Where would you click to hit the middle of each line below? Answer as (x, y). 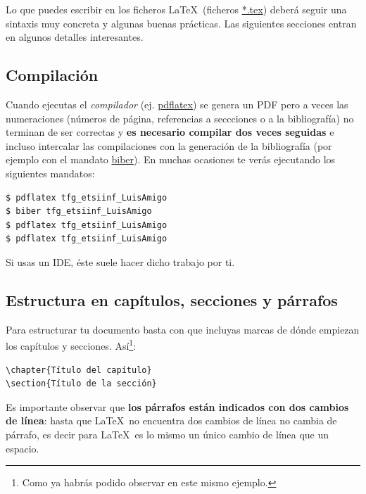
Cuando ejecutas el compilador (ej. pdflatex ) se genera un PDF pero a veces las (177, 104)
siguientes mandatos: (50, 173)
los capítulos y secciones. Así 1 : (71, 344)
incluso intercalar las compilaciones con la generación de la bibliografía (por (169, 145)
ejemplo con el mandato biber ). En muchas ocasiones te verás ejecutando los (171, 159)
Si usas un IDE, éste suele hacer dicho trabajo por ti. (120, 261)
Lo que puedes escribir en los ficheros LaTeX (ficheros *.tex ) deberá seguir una (176, 9)
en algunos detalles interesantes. (75, 37)
